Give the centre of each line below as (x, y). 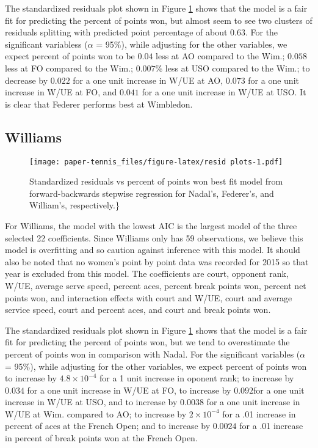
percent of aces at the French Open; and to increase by (108, 426)
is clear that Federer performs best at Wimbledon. (99, 104)
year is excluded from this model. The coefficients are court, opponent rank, (147, 274)
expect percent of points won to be (70, 56)
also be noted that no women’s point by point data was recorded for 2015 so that (157, 261)
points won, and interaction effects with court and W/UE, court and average (149, 297)
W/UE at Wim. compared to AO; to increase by (96, 413)
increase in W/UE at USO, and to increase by (91, 402)
